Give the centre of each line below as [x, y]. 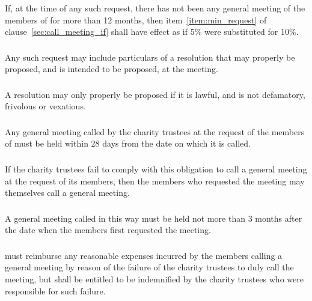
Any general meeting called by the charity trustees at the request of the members [155, 131]
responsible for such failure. [55, 290]
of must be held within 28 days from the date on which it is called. [128, 143]
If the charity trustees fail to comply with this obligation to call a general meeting [156, 169]
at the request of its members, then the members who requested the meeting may [155, 181]
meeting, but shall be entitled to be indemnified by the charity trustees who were [154, 278]
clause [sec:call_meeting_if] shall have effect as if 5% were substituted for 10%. [152, 32]
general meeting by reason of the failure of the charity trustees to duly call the [149, 267]
